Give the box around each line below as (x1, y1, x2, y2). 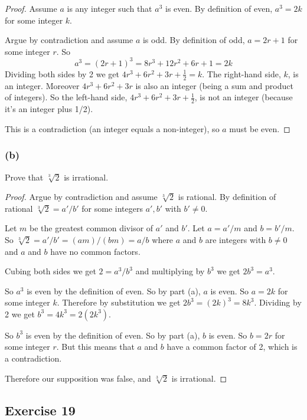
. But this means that (56, 340, 135, 353)
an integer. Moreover (5, 79, 80, 91)
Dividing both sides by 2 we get (5, 67, 120, 80)
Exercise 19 (5, 401, 76, 419)
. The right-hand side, (202, 67, 281, 80)
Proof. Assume (5, 2, 57, 14)
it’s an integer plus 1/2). (5, 103, 93, 115)
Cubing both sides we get (5, 265, 96, 277)
